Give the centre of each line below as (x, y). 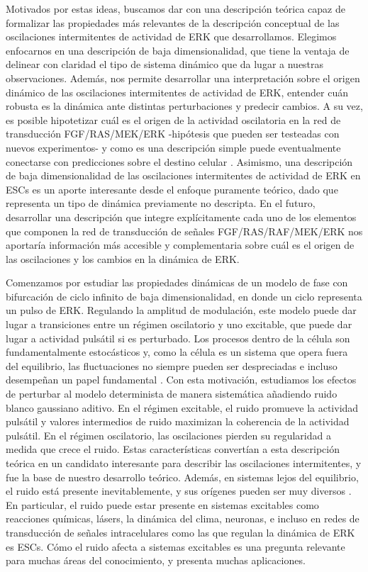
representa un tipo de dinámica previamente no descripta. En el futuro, (161, 203)
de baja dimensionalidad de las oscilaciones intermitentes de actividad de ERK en (183, 175)
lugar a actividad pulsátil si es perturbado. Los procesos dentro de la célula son (178, 338)
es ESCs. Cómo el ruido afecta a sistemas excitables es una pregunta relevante (175, 546)
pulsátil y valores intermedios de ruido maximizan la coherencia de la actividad (178, 421)
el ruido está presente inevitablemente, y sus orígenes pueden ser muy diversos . (179, 491)
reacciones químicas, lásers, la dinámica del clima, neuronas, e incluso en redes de (183, 518)
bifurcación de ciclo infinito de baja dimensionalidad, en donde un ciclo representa (184, 296)
